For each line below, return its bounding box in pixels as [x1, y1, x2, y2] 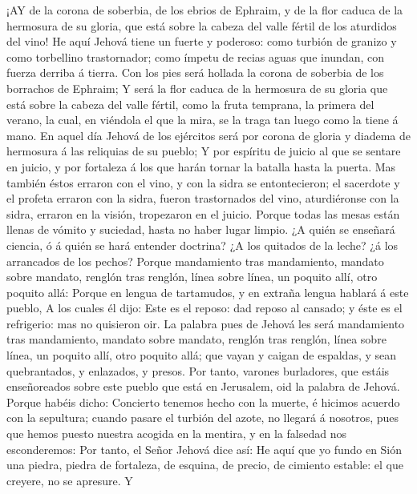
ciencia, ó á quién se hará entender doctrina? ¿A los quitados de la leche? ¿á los [6, 236, 399, 253]
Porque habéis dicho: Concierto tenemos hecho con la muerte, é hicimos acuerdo [6, 393, 400, 410]
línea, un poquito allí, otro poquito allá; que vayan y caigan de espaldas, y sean [6, 347, 397, 363]
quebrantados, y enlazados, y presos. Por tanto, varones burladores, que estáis [6, 362, 390, 379]
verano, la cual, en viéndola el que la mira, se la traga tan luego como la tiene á [6, 111, 399, 128]
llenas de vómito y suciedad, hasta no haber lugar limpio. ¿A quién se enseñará [6, 221, 395, 238]
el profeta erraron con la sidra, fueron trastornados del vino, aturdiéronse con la [6, 190, 399, 207]
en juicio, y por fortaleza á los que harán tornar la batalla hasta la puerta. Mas [6, 158, 396, 175]
